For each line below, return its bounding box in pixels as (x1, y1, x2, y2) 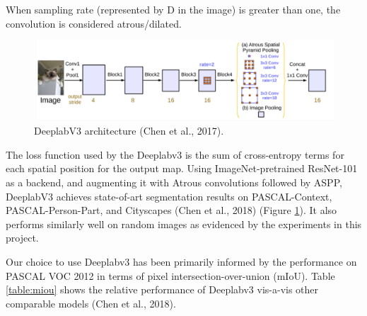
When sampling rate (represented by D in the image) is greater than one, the (6, 2, 341, 16)
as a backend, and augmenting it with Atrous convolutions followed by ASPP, (6, 175, 342, 190)
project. (6, 230, 39, 245)
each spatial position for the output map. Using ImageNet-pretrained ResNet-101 (6, 161, 358, 176)
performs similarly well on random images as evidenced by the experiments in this (6, 216, 362, 231)
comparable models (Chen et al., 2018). (6, 295, 176, 310)
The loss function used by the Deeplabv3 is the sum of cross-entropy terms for (6, 147, 344, 162)
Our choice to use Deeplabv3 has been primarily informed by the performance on (6, 254, 357, 269)
